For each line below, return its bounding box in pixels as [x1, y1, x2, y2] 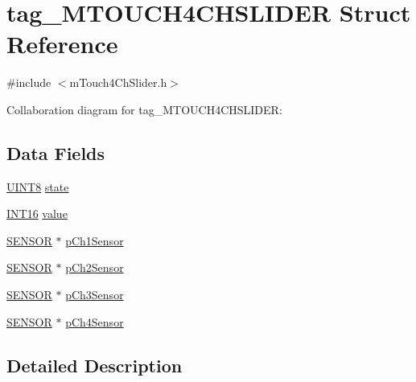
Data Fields [6, 140, 105, 165]
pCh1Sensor [65, 232, 124, 249]
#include [6, 74, 51, 91]
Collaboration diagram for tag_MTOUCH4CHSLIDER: [6, 101, 282, 117]
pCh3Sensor [65, 286, 124, 303]
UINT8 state [6, 178, 69, 195]
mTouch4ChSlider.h [69, 74, 167, 91]
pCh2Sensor [65, 259, 124, 276]
